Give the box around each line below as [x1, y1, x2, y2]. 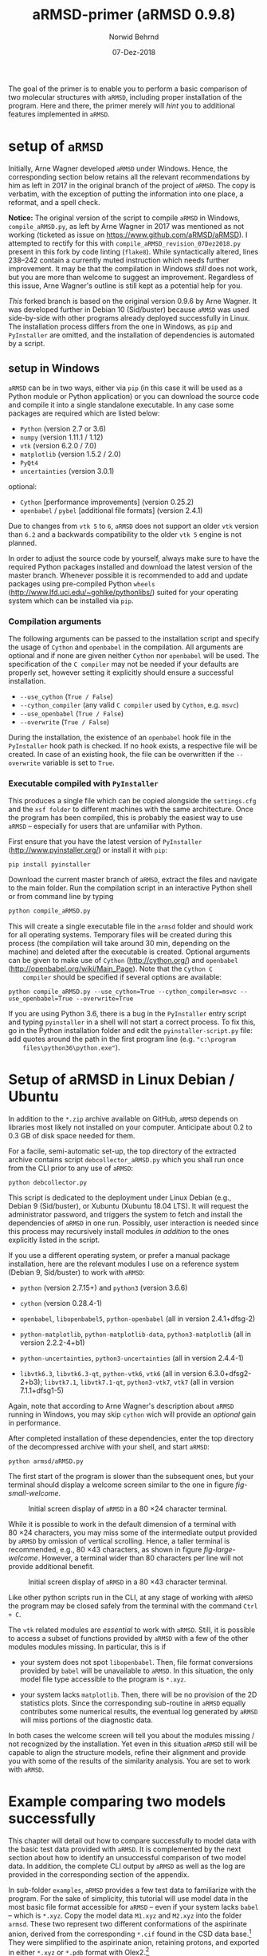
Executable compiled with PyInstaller [8, 778, 159, 789]
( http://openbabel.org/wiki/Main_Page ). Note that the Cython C [8, 964, 213, 974]
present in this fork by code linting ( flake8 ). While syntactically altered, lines [8, 246, 259, 256]
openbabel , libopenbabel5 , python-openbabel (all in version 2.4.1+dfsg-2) [19, 1314, 256, 1323]
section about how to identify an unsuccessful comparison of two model [8, 1853, 246, 1863]
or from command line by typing [8, 892, 114, 901]
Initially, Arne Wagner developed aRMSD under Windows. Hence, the [8, 164, 229, 173]
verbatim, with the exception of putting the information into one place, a [8, 189, 244, 199]
